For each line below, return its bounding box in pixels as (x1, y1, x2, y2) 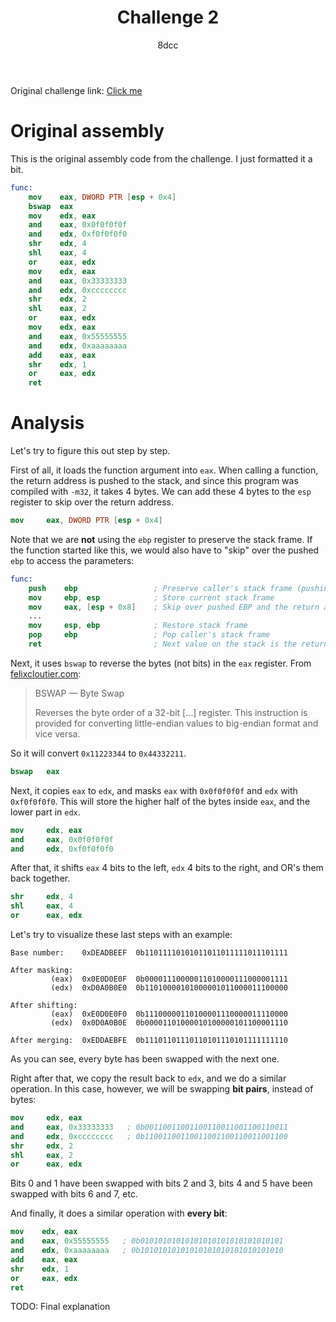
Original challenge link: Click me (10, 84, 143, 96)
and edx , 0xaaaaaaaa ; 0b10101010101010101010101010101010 (10, 1246, 284, 1256)
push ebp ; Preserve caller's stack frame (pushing (28, 583, 333, 593)
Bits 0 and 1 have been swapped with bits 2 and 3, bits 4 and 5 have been (10, 1177, 313, 1190)
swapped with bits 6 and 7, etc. (10, 1188, 138, 1200)
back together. (10, 872, 71, 885)
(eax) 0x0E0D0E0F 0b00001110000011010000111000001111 (50, 974, 288, 985)
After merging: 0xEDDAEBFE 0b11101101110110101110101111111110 (10, 1036, 288, 1046)
